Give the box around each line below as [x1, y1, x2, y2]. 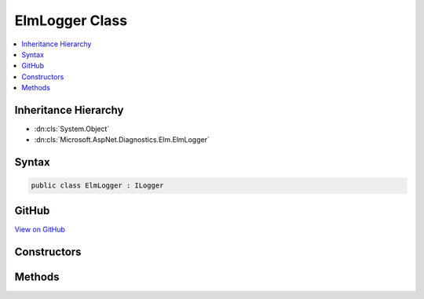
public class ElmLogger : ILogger [31, 181, 164, 190]
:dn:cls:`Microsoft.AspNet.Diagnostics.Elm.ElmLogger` [34, 135, 210, 144]
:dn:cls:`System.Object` [34, 124, 110, 133]
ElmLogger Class [14, 12, 128, 29]
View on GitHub [14, 224, 66, 234]
